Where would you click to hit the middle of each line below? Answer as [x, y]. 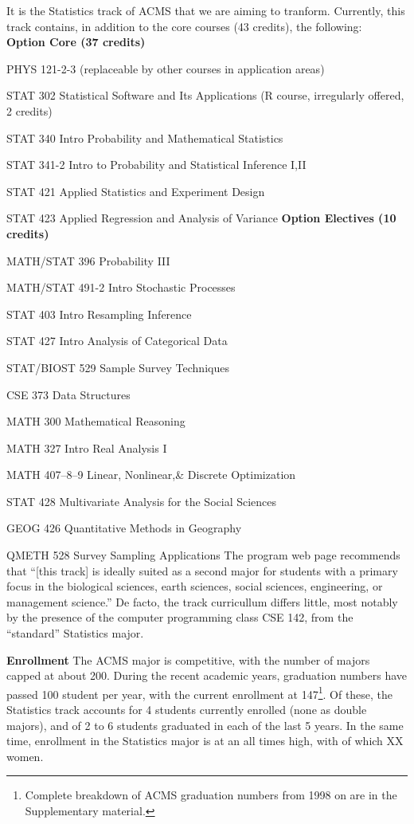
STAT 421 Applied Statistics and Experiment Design [136, 191]
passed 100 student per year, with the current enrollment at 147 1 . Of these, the [200, 693]
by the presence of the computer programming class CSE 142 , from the [180, 617]
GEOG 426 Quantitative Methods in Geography [124, 528]
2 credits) [29, 110]
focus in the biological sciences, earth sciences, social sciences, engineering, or [195, 586]
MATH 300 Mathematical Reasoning [96, 421]
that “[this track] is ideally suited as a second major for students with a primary [202, 570]
